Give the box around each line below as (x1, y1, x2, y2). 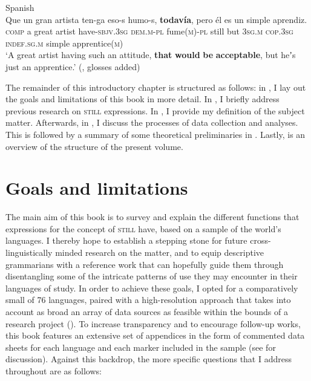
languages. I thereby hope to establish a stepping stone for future (5, 234, 247, 247)
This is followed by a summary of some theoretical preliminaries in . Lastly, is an (5, 128, 306, 140)
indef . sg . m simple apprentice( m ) (5, 36, 123, 49)
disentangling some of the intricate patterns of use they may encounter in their (5, 270, 298, 282)
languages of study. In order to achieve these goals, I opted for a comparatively (5, 281, 298, 294)
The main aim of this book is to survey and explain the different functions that (5, 210, 300, 223)
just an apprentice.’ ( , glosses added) (5, 60, 140, 73)
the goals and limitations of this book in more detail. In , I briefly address (5, 93, 280, 105)
